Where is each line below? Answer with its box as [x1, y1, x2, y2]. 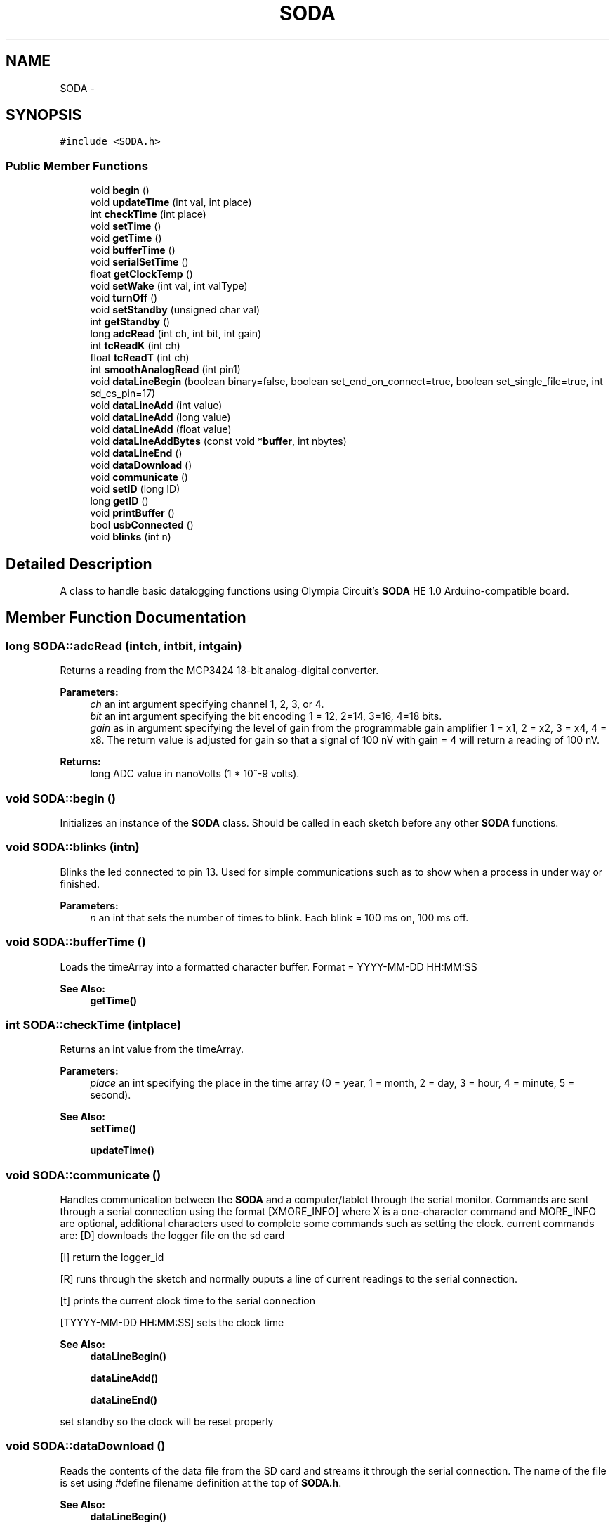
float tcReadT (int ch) [90, 351, 190, 364]
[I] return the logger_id [60, 1251, 164, 1263]
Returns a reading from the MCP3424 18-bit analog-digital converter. [60, 664, 379, 677]
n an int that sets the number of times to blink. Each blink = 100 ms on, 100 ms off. [90, 911, 469, 924]
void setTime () [90, 220, 161, 233]
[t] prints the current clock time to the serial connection [60, 1295, 315, 1307]
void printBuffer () [90, 507, 175, 519]
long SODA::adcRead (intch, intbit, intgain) [6, 638, 242, 653]
